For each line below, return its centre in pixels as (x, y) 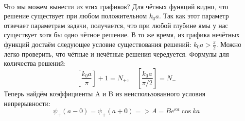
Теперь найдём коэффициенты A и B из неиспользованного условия (105, 93)
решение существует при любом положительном (76, 16)
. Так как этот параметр (194, 16)
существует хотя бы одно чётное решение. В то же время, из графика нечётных (122, 35)
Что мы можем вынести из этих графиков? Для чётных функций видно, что (116, 6)
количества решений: (35, 63)
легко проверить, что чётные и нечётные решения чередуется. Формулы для (116, 53)
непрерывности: (27, 103)
